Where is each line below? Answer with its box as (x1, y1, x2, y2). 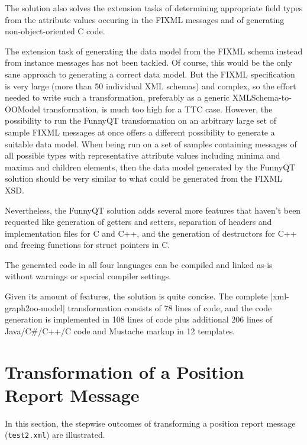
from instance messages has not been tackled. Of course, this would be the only (5, 56, 292, 69)
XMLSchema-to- (232, 91, 292, 104)
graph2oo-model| (5, 301, 65, 314)
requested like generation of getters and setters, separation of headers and (5, 215, 272, 228)
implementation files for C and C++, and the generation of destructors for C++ (5, 227, 297, 239)
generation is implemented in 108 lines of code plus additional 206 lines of (5, 313, 273, 325)
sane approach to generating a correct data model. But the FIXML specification (5, 67, 295, 80)
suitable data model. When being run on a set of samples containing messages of (5, 137, 297, 150)
